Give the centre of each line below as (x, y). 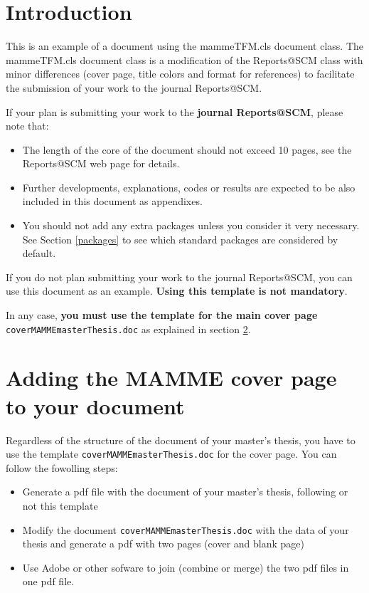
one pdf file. (48, 581)
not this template (60, 506)
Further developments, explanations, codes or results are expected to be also (189, 187)
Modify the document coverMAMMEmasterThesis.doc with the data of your (186, 529)
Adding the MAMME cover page (171, 378)
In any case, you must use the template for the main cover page (162, 315)
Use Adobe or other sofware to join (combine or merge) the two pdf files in (186, 567)
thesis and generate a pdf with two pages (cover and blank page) (163, 544)
